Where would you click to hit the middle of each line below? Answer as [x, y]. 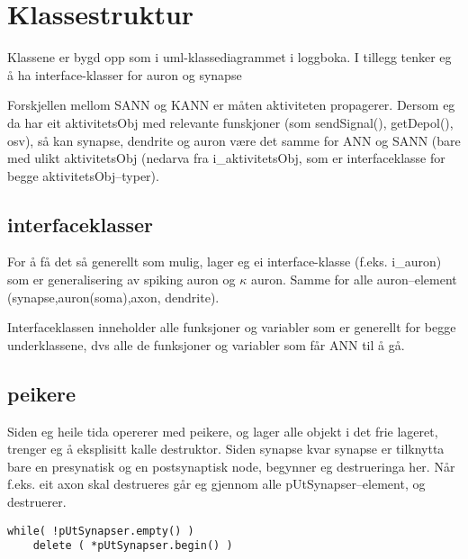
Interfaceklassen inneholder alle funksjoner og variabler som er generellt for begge [232, 327]
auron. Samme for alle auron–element [354, 279]
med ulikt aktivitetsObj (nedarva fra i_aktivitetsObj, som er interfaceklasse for [226, 158]
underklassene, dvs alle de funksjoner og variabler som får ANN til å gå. [206, 344]
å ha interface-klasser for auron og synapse [125, 74]
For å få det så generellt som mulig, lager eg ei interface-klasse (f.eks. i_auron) [225, 261]
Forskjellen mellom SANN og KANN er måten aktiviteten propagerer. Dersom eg [231, 105]
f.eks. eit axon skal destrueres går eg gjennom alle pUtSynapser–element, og [216, 484]
